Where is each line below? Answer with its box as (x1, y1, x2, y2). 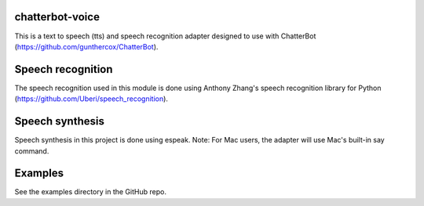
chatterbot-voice (14, 10, 100, 23)
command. (14, 146, 49, 156)
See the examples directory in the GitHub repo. (14, 187, 166, 197)
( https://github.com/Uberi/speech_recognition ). (14, 94, 169, 103)
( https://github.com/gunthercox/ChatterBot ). (14, 42, 159, 51)
